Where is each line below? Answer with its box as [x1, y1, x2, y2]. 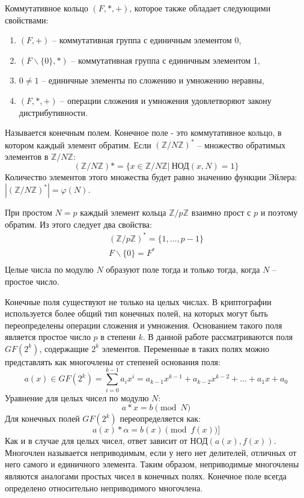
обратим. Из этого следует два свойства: [5, 217, 152, 230]
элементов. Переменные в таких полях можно [102, 342, 269, 354]
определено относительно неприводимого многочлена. [5, 481, 203, 494]
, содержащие [39, 342, 89, 354]
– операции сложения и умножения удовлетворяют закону [60, 94, 272, 106]
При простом [5, 206, 52, 219]
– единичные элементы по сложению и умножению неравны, [41, 74, 264, 87]
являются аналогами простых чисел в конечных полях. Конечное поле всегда [5, 469, 287, 482]
